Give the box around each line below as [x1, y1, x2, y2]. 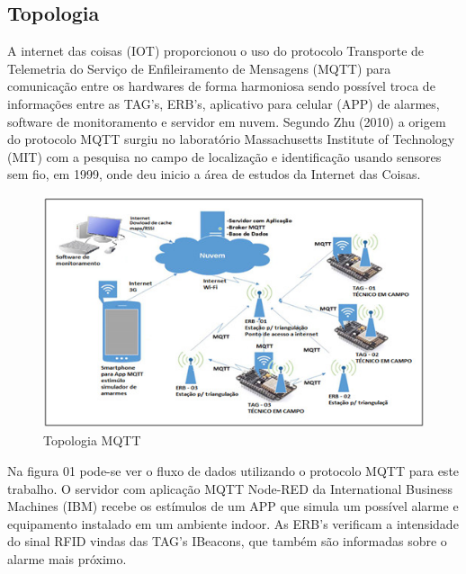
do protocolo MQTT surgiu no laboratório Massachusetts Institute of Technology [7, 130, 455, 148]
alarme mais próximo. [7, 550, 127, 568]
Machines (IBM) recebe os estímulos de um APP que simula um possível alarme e [7, 497, 459, 516]
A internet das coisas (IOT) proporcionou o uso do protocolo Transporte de [7, 41, 425, 60]
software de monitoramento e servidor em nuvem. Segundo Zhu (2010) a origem [7, 112, 446, 130]
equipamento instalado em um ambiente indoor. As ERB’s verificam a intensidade [7, 514, 459, 533]
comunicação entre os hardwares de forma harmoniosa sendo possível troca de [7, 76, 435, 95]
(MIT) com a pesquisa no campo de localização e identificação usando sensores [7, 147, 442, 166]
